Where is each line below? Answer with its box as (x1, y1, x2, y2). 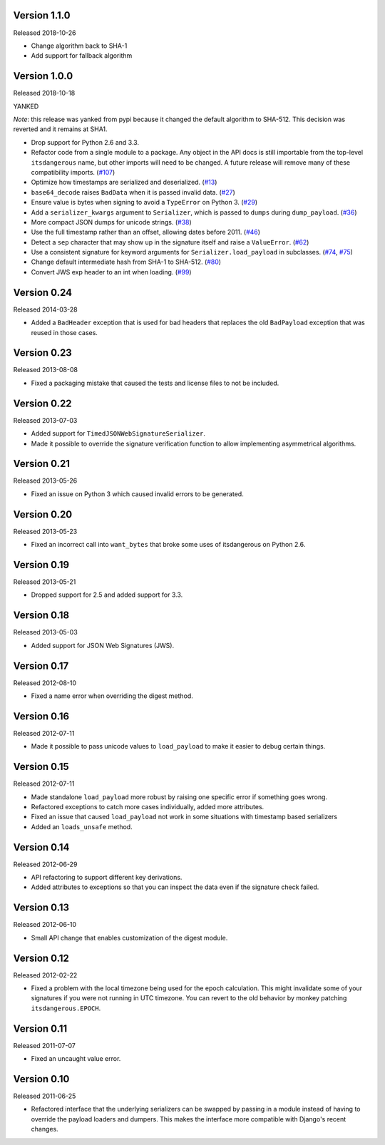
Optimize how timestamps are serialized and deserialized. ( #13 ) (31, 178, 217, 187)
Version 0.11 (13, 1022, 68, 1034)
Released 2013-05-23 (13, 527, 78, 535)
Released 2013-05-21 (13, 577, 76, 586)
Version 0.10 (13, 1073, 70, 1085)
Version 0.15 (13, 761, 69, 773)
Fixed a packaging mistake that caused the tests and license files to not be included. (31, 379, 279, 387)
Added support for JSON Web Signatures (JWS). (31, 641, 175, 649)
